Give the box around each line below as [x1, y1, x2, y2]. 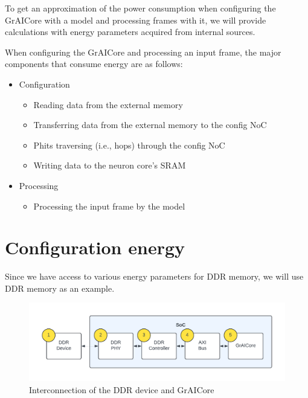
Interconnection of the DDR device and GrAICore [29, 383, 214, 396]
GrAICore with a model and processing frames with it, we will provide [5, 13, 266, 26]
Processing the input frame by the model [33, 199, 185, 212]
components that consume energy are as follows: [5, 57, 183, 70]
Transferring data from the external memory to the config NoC [33, 118, 267, 131]
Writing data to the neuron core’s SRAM [33, 159, 186, 172]
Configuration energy [5, 235, 185, 260]
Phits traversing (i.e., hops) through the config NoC [33, 138, 225, 151]
